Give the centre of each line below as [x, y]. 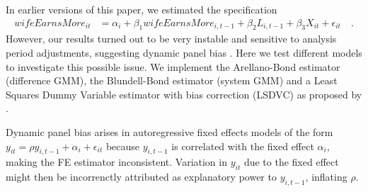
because [123, 146]
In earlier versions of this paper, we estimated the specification [142, 9]
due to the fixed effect [291, 162]
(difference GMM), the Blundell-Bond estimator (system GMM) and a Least [172, 80]
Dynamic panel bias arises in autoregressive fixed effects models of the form [169, 131]
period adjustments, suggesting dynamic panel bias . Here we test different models [184, 53]
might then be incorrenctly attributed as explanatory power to [141, 177]
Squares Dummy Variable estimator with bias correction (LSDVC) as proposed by [184, 94]
